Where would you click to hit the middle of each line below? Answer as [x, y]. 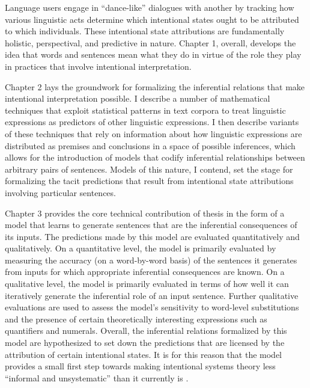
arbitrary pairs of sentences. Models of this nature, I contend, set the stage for [149, 169]
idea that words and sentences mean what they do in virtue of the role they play [153, 54]
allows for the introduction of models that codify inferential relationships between [155, 157]
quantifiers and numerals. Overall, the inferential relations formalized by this [146, 331]
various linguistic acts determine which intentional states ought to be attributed [152, 19]
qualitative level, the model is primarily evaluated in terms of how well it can [147, 284]
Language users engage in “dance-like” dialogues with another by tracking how [150, 7]
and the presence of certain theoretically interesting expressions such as [136, 319]
